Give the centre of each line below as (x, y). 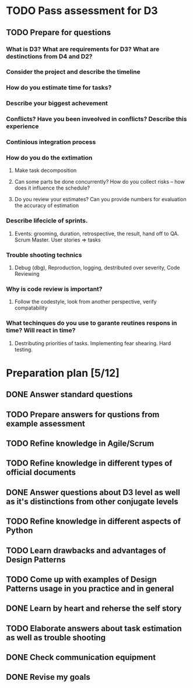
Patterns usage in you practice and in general (90, 588)
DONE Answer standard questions (69, 395)
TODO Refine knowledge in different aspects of (93, 522)
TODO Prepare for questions (59, 32)
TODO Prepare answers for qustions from (83, 414)
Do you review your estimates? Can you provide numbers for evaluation (100, 199)
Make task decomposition (45, 170)
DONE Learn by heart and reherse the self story (94, 609)
